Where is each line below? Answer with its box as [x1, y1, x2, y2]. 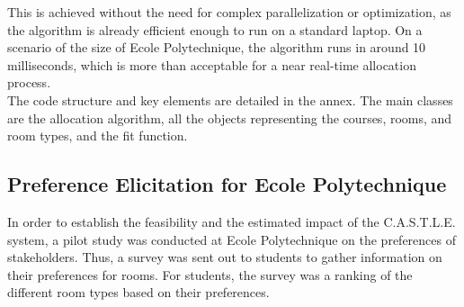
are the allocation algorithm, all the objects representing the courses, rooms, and [7, 108, 452, 127]
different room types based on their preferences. [7, 283, 270, 302]
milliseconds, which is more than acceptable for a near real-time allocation [7, 55, 416, 74]
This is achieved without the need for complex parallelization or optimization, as [7, 3, 451, 21]
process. [7, 73, 51, 92]
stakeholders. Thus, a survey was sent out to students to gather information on [7, 248, 442, 266]
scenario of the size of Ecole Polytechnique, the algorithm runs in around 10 [7, 38, 426, 57]
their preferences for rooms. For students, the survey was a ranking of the [7, 265, 413, 284]
